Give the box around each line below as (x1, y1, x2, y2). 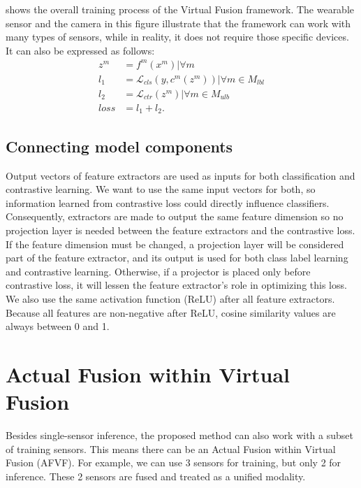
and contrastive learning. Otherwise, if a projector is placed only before (6, 264, 311, 278)
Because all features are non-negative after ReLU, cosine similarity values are (6, 305, 336, 320)
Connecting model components (6, 135, 233, 157)
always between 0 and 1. (6, 319, 110, 333)
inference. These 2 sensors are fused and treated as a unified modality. (6, 468, 306, 483)
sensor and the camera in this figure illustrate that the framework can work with (6, 15, 351, 30)
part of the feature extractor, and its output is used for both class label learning (6, 250, 348, 265)
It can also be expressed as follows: (6, 43, 155, 57)
